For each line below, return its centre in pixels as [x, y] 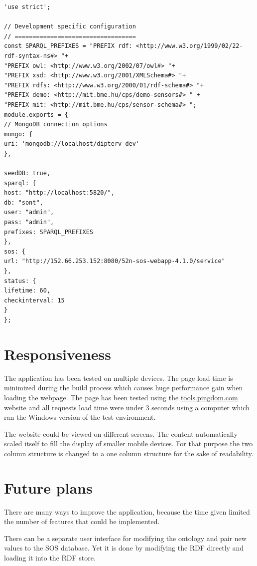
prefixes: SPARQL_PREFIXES [49, 232]
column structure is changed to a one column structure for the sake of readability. [129, 453]
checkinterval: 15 [34, 300]
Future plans [48, 487]
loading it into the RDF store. [50, 557]
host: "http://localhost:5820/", [59, 193]
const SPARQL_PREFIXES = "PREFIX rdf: [68, 46]
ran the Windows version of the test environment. [80, 417]
